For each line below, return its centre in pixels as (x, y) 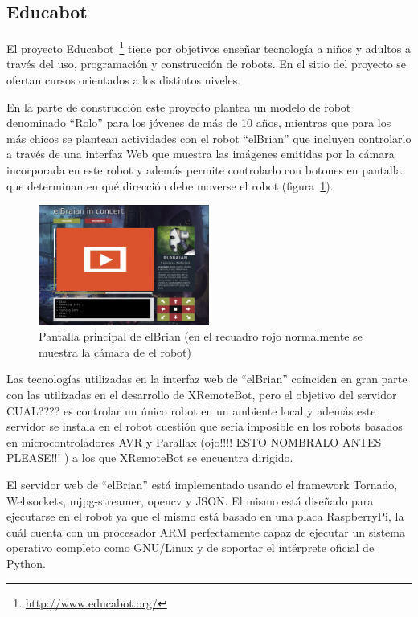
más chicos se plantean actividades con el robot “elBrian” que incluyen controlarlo (209, 138)
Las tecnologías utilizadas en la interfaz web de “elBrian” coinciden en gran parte (207, 379)
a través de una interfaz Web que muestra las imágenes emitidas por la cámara (201, 154)
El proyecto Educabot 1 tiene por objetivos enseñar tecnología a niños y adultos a (209, 47)
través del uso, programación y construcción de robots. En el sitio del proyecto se (207, 64)
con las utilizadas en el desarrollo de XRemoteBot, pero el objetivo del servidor (202, 395)
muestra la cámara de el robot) (115, 351)
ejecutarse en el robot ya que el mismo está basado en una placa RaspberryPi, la (205, 516)
